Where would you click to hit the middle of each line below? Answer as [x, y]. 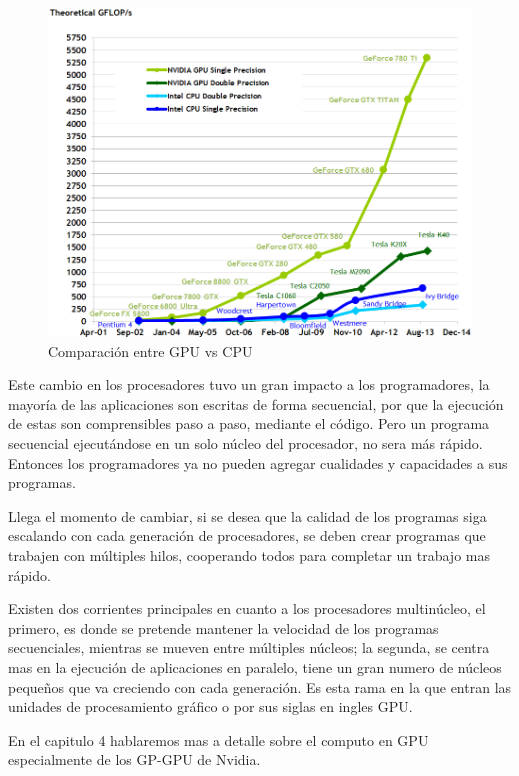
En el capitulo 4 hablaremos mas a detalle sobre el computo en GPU [218, 739]
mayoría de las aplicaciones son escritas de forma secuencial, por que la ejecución [256, 403]
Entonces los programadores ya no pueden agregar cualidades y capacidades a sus [258, 462]
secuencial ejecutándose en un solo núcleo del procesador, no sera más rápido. [245, 443]
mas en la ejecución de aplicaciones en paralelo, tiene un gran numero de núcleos [255, 667]
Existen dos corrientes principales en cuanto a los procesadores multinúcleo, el [247, 608]
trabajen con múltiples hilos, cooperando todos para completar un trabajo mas [249, 555]
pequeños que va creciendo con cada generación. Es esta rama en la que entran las [260, 686]
